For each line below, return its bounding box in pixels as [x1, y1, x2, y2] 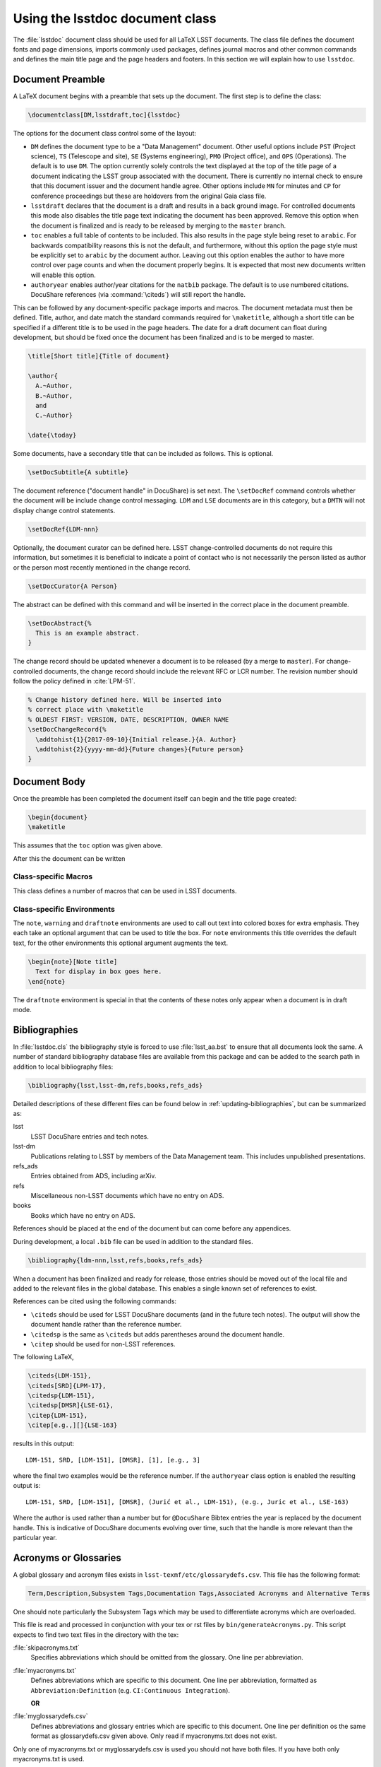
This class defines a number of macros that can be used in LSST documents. [13, 886, 237, 895]
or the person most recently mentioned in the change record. [13, 563, 190, 572]
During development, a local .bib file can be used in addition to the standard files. [13, 1237, 253, 1245]
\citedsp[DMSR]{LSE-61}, [28, 1402, 114, 1409]
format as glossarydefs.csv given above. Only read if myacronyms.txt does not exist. [30, 1732, 277, 1740]
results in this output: [13, 1439, 75, 1448]
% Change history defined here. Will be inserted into [28, 696, 222, 704]
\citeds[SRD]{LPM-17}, [28, 1382, 107, 1390]
